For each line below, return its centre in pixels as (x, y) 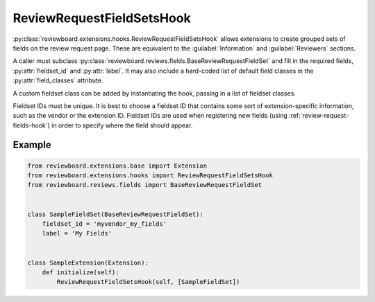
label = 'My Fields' (77, 233)
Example (32, 145)
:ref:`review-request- (319, 116)
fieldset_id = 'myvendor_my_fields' (104, 224)
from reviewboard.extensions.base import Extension (117, 166)
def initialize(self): (81, 272)
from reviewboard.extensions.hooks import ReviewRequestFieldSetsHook (150, 176)
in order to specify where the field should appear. (122, 125)
